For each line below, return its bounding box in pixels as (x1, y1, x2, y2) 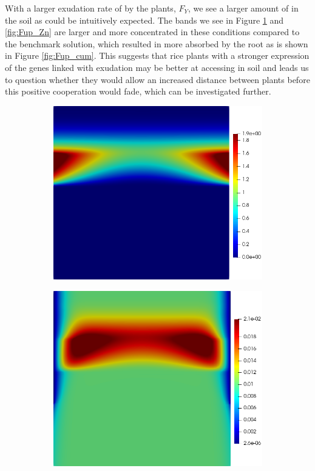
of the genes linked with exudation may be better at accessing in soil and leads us (5, 61, 309, 73)
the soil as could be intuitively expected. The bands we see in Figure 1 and (5, 13, 284, 26)
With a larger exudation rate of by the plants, (5, 2, 176, 14)
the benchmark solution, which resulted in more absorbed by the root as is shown (5, 37, 308, 50)
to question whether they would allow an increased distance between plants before (5, 73, 310, 85)
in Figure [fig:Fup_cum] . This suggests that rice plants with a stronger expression (5, 49, 310, 62)
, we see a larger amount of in (188, 2, 299, 14)
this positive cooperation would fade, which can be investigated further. (5, 85, 271, 98)
